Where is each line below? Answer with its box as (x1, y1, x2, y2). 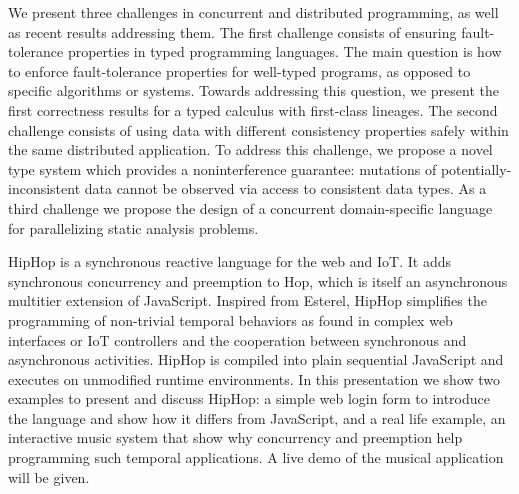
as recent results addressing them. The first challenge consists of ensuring (8, 21, 457, 42)
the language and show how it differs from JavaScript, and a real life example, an (8, 407, 506, 428)
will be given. (8, 466, 90, 487)
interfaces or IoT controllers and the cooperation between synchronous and (8, 329, 467, 350)
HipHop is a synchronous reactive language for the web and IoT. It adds (8, 251, 451, 272)
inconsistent (8, 178, 81, 199)
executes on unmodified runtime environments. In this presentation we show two (8, 368, 501, 389)
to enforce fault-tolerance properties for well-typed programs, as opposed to (8, 60, 471, 81)
